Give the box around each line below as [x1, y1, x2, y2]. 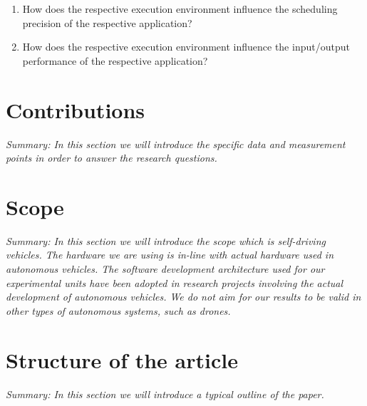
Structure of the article [6, 345, 238, 374]
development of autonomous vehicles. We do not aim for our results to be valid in [6, 289, 361, 304]
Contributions [6, 95, 145, 124]
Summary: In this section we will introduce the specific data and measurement [6, 136, 346, 151]
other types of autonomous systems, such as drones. [6, 303, 231, 318]
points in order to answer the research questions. [6, 150, 217, 165]
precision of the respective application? [22, 15, 192, 30]
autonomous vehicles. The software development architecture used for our [6, 261, 325, 276]
